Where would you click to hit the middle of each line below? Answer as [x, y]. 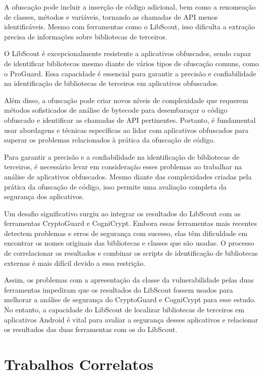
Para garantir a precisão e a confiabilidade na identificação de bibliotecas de [122, 156]
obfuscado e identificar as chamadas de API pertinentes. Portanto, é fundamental [130, 120]
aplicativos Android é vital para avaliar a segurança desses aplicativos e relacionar [131, 319]
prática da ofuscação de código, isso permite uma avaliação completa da [116, 186]
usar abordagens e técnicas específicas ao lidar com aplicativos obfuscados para [126, 130]
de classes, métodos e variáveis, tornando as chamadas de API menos [111, 16]
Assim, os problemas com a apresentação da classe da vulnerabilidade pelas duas [129, 280]
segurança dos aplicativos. [44, 196]
